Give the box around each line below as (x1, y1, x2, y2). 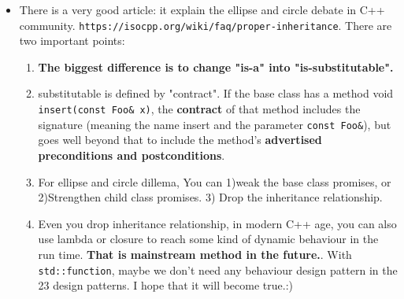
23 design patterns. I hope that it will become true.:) (38, 277, 293, 293)
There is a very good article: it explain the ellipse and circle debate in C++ (19, 2, 385, 17)
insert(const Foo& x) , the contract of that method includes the (38, 101, 361, 117)
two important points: (19, 32, 125, 49)
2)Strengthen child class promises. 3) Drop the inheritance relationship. (38, 189, 383, 205)
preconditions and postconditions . (38, 146, 225, 163)
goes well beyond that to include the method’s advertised (38, 131, 322, 148)
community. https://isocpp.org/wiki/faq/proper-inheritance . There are (19, 17, 392, 33)
